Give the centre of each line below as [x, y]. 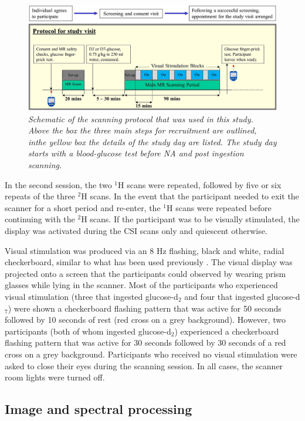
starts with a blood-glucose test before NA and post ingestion [136, 153]
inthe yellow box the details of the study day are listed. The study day [152, 141]
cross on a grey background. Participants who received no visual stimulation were [151, 354]
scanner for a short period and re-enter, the [83, 207]
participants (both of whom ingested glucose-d [88, 331]
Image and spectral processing [99, 409]
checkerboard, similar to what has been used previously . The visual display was [149, 262]
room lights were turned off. [55, 377]
